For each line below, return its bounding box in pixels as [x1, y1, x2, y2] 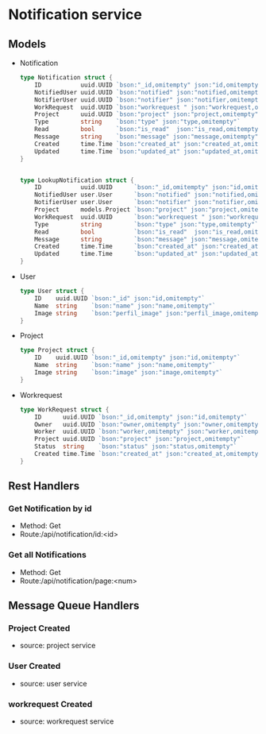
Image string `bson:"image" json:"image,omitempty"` [34, 369, 223, 377]
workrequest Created [8, 698, 93, 709]
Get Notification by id [8, 503, 93, 514]
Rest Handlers [8, 479, 80, 493]
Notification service [8, 6, 143, 24]
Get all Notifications [8, 550, 87, 561]
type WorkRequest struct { [19, 405, 110, 414]
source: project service [19, 641, 96, 651]
